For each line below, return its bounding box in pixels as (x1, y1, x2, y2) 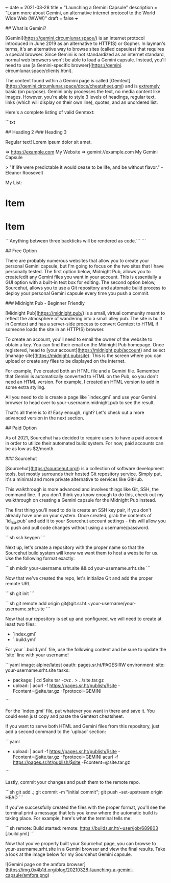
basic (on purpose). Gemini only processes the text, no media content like (5, 89, 161, 94)
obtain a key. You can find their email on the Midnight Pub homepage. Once (5, 342, 164, 348)
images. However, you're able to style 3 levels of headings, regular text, (5, 94, 156, 100)
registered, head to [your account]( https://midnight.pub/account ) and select (5, 347, 165, 354)
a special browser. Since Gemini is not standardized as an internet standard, (5, 51, 165, 57)
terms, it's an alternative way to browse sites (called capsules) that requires (5, 46, 164, 52)
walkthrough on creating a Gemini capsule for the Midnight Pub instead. (5, 497, 157, 503)
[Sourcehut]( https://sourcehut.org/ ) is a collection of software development (5, 466, 164, 472)
